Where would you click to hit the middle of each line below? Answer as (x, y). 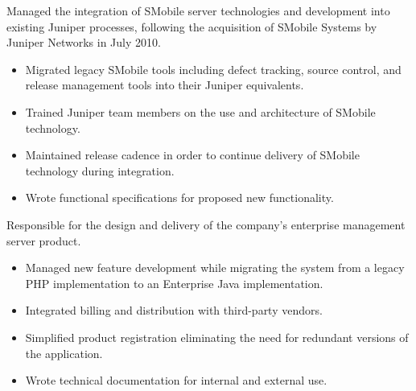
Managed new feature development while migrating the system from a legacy (215, 268)
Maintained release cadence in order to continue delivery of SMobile (192, 155)
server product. (44, 240)
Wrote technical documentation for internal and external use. (176, 380)
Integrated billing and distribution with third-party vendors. (174, 310)
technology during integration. (100, 170)
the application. (64, 353)
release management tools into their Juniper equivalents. (165, 85)
